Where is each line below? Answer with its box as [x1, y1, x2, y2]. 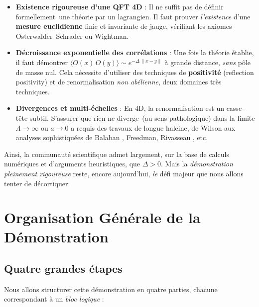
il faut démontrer [15, 57, 68, 67]
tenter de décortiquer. [4, 178, 70, 188]
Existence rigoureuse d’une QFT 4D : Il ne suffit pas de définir [15, 1, 224, 11]
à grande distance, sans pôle [164, 57, 251, 67]
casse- [226, 103, 244, 113]
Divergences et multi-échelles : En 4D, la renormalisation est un [15, 103, 224, 113]
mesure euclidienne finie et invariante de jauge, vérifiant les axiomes [15, 21, 232, 31]
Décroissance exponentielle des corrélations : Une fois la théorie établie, [15, 47, 254, 58]
